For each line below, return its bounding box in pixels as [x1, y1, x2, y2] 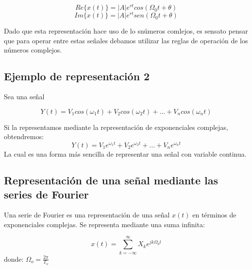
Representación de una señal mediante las [4, 172, 218, 187]
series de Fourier [4, 187, 89, 202]
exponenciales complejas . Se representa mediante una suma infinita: [4, 219, 205, 229]
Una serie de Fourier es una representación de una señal [4, 210, 170, 220]
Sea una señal [4, 91, 45, 102]
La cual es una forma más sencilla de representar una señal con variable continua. [4, 149, 247, 159]
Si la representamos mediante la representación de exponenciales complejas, [4, 122, 228, 132]
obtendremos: [4, 131, 44, 142]
